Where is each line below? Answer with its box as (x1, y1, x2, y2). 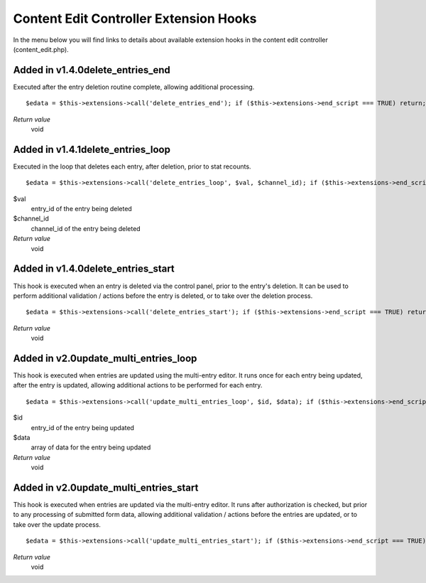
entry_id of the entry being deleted (31, 205, 133, 213)
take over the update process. (13, 520, 101, 529)
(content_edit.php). (13, 45, 69, 53)
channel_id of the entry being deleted (31, 224, 141, 232)
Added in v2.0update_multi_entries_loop (13, 352, 197, 364)
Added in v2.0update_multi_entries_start (13, 481, 199, 493)
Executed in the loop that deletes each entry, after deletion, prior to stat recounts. (13, 162, 251, 171)
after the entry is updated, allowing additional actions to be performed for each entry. (13, 381, 263, 390)
